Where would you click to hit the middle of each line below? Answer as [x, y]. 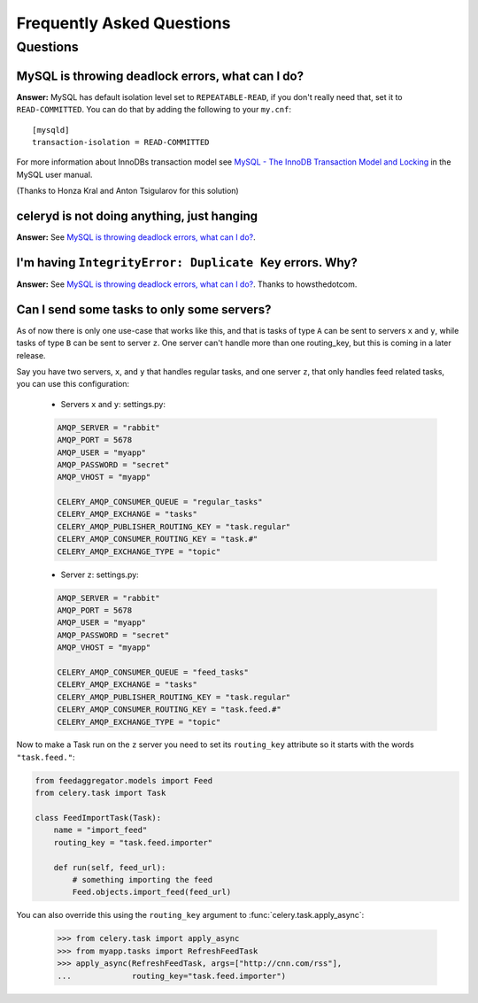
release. [31, 355]
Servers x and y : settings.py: [113, 404]
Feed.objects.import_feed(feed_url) [152, 892]
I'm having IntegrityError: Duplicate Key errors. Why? [187, 262]
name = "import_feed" [100, 830]
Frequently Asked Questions [123, 23]
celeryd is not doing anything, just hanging [137, 216]
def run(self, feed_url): [110, 867]
